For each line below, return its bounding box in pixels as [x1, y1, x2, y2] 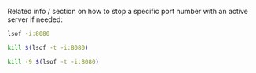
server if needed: [7, 15, 64, 24]
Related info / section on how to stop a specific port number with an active [7, 7, 248, 16]
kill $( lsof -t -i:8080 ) [7, 43, 89, 51]
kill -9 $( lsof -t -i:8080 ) [7, 57, 100, 65]
